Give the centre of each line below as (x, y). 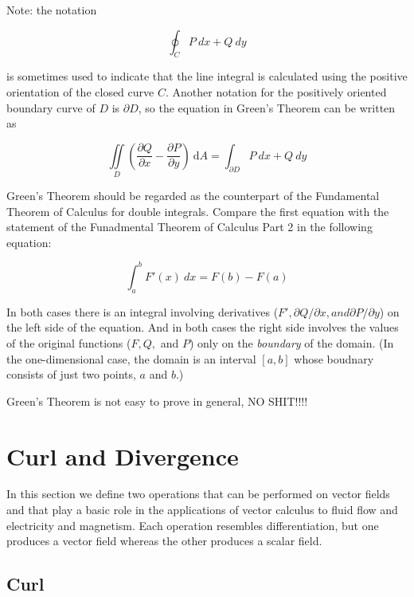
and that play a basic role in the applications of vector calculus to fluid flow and (202, 510)
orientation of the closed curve (80, 91)
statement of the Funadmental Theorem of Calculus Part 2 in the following (189, 227)
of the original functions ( (69, 342)
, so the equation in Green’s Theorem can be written (267, 107)
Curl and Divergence (123, 456)
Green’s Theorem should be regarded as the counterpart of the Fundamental (193, 196)
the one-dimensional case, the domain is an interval (131, 358)
